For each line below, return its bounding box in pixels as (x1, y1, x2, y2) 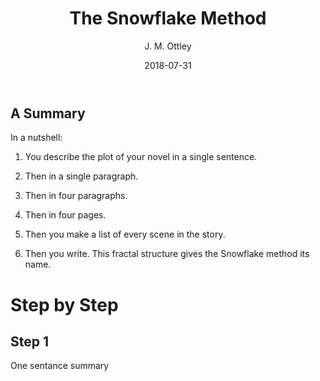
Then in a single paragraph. (24, 170, 139, 182)
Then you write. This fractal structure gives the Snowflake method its (24, 248, 310, 260)
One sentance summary (10, 360, 110, 372)
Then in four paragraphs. (24, 190, 128, 202)
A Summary (10, 105, 86, 122)
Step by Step (10, 293, 119, 316)
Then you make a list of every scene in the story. (24, 228, 226, 241)
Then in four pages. (24, 209, 107, 221)
